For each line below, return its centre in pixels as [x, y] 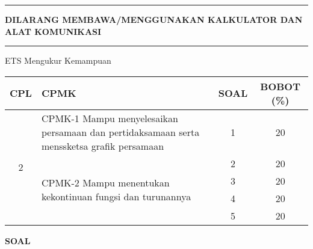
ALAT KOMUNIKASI [53, 31]
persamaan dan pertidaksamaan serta [120, 132]
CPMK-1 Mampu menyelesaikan [110, 118]
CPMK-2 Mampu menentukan [105, 182]
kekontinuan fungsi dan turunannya [116, 196]
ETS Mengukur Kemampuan [58, 60]
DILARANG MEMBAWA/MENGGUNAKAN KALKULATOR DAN [154, 19]
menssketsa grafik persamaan [103, 146]
